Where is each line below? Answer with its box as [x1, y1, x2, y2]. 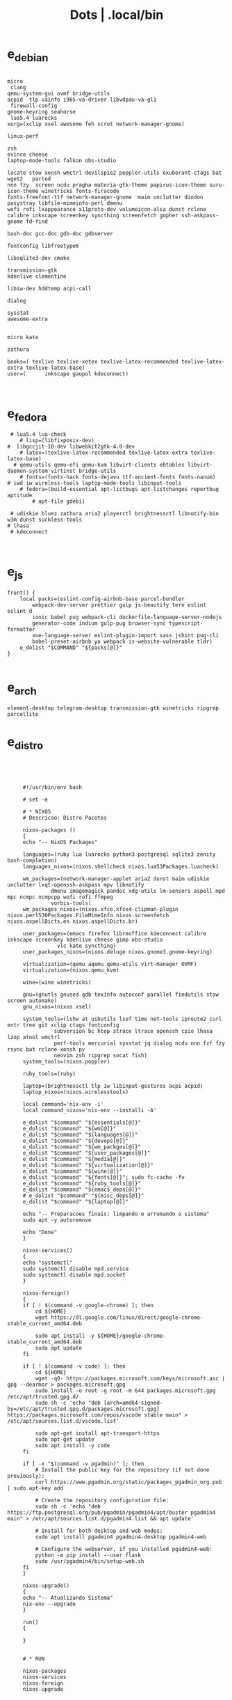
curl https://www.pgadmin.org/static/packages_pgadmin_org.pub [35, 1479, 222, 1485]
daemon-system [7, 467, 49, 475]
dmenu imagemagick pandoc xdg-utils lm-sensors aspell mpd [51, 887, 226, 894]
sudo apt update [35, 1344, 82, 1351]
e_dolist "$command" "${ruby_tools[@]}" [22, 1180, 141, 1187]
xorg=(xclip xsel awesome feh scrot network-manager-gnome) [7, 120, 185, 127]
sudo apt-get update [35, 1435, 95, 1443]
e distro [7, 734, 44, 752]
